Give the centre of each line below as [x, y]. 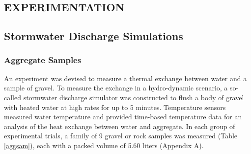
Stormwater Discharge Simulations [94, 36]
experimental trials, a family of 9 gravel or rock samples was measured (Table [121, 136]
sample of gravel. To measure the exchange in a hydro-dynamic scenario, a [116, 88]
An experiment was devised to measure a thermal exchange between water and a [125, 78]
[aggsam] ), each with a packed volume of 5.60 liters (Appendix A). [104, 145]
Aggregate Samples [43, 60]
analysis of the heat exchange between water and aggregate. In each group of [120, 126]
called [13, 97]
